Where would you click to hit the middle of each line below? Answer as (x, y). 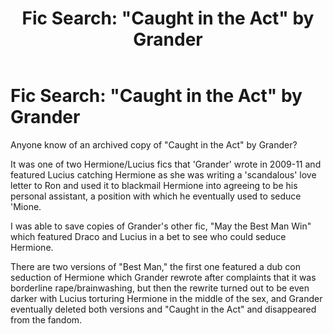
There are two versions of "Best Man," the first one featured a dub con (155, 266)
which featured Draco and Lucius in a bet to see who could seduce (148, 236)
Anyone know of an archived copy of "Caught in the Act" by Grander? (154, 144)
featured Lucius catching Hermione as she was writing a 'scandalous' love (163, 174)
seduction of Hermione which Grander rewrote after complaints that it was (163, 277)
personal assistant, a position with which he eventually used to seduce (156, 196)
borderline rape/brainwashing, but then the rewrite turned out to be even (160, 288)
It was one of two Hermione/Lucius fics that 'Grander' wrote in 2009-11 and (166, 164)
